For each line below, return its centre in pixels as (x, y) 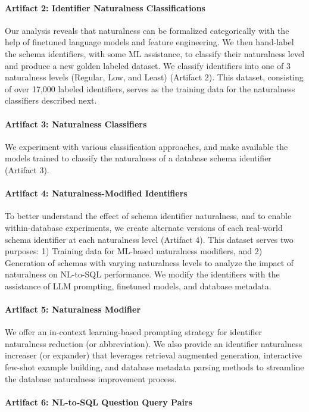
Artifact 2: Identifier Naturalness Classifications (105, 7)
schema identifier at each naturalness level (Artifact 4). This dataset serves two (149, 239)
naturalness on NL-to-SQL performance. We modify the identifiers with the (142, 274)
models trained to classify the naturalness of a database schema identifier (138, 158)
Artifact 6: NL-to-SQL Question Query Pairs (99, 402)
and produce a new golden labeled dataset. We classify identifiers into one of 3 (148, 65)
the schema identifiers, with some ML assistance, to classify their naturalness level (155, 53)
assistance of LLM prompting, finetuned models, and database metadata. (138, 285)
